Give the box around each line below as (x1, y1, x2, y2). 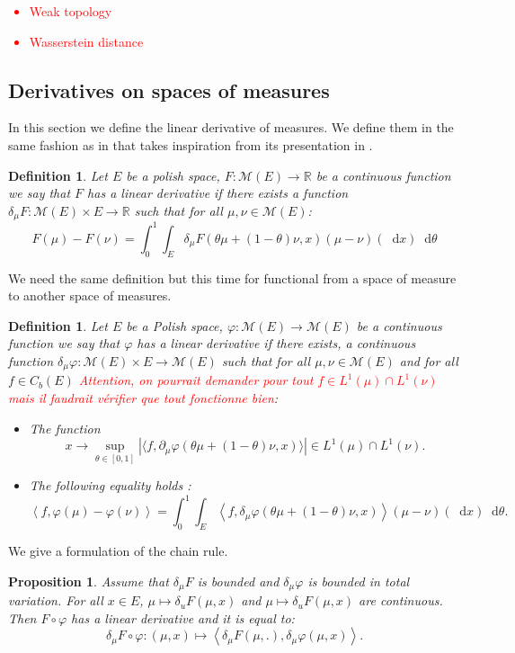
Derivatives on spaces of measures (8, 76, 330, 103)
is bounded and (197, 571, 280, 590)
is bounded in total (307, 571, 410, 590)
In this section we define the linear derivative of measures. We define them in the (8, 118, 454, 137)
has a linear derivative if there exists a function (87, 183, 349, 202)
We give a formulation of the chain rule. (8, 541, 228, 560)
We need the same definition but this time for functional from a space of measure (8, 268, 457, 287)
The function (29, 418, 101, 437)
